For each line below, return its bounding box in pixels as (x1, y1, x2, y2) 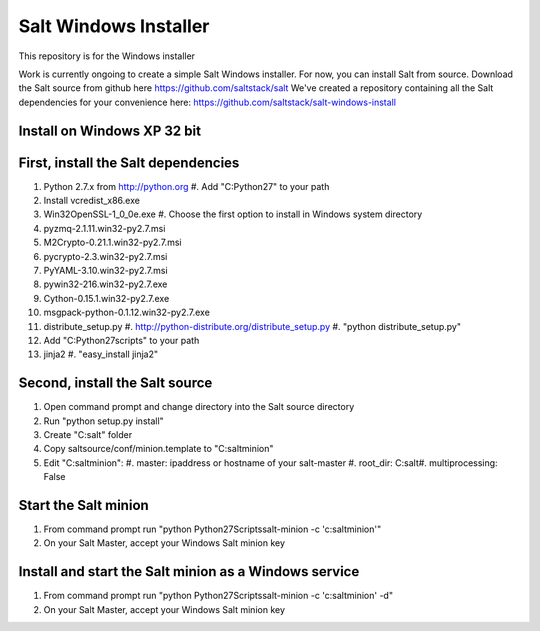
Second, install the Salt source (18, 375, 213, 392)
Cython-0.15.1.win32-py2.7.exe (43, 292, 170, 304)
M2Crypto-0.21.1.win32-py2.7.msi (43, 236, 182, 249)
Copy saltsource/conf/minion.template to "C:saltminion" (43, 443, 274, 455)
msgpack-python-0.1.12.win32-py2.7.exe (43, 306, 210, 319)
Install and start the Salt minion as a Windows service (18, 563, 360, 580)
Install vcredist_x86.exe (43, 195, 140, 207)
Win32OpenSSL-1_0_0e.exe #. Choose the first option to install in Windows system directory (43, 208, 423, 220)
